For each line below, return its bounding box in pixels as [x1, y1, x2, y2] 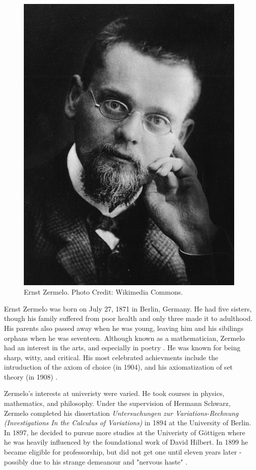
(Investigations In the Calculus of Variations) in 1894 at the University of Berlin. [4, 417, 251, 428]
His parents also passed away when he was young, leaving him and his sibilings [4, 322, 244, 333]
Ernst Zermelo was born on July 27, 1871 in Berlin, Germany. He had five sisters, [4, 303, 252, 313]
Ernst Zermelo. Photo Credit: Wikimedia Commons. [24, 287, 183, 297]
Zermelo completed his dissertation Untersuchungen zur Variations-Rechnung [4, 407, 239, 418]
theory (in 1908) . [4, 371, 58, 382]
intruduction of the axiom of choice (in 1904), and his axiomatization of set [4, 362, 233, 372]
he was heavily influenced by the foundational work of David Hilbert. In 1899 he [4, 437, 248, 447]
